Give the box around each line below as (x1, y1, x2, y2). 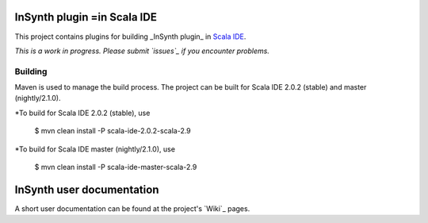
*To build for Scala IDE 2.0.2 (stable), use (14, 108, 151, 117)
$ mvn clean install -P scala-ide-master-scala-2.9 (34, 163, 197, 171)
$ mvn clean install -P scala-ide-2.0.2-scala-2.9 (34, 126, 192, 136)
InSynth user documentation (14, 183, 159, 196)
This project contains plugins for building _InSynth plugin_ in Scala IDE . (14, 32, 246, 41)
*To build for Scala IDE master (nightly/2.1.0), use (14, 144, 176, 154)
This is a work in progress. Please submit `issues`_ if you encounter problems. (14, 46, 269, 56)
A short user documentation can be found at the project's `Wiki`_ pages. (14, 203, 250, 213)
